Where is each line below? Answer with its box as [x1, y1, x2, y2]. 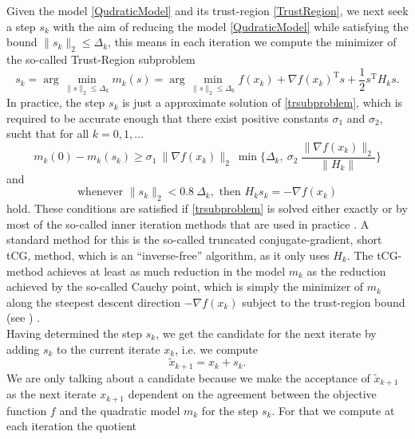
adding [6, 340, 40, 357]
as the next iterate [6, 386, 97, 402]
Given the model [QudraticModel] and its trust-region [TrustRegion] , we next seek [6, 2, 409, 18]
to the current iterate [57, 340, 160, 357]
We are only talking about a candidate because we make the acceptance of [6, 369, 370, 386]
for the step [201, 402, 259, 418]
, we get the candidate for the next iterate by [156, 324, 377, 341]
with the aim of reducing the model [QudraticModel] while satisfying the [53, 18, 409, 34]
